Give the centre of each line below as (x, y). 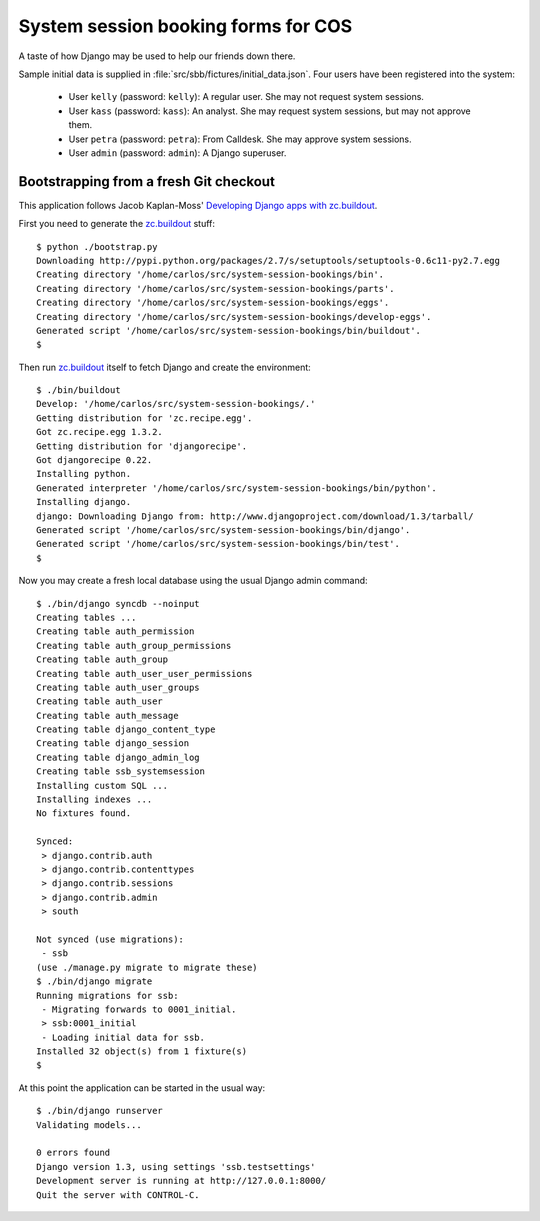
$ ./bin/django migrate (94, 981)
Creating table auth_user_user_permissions (144, 673)
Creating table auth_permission (115, 631)
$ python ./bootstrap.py (97, 246)
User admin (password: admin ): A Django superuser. (177, 152)
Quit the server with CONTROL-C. (118, 1194)
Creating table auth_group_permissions (134, 645)
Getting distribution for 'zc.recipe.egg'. (144, 418)
